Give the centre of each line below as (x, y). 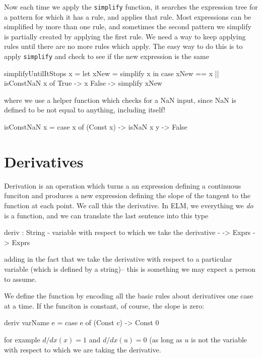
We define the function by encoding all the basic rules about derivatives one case (129, 296)
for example (22, 339)
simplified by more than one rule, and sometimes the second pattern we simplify (128, 26)
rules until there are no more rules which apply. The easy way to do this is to (123, 46)
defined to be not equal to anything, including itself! (85, 110)
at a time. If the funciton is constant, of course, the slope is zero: (104, 305)
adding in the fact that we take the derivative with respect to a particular (118, 259)
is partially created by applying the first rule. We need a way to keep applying (125, 36)
